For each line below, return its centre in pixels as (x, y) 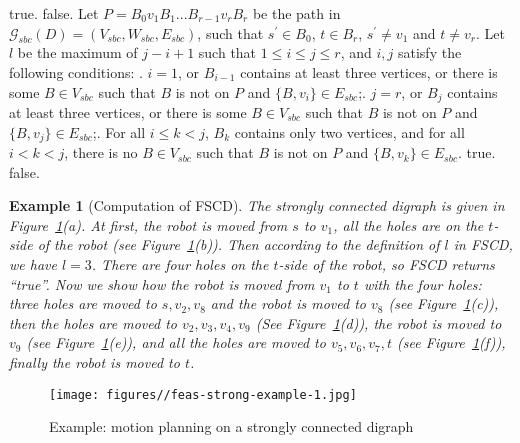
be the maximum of (77, 52)
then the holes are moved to (93, 322)
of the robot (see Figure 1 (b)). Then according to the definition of (238, 244)
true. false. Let (54, 13)
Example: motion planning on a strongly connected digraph (231, 426)
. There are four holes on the (180, 264)
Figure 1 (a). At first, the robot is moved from (148, 224)
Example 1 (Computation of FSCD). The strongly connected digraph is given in (257, 205)
